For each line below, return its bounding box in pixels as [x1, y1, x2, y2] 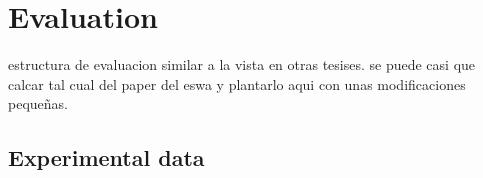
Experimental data [8, 142, 205, 173]
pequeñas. [8, 93, 68, 114]
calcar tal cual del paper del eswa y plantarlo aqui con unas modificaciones [8, 73, 466, 94]
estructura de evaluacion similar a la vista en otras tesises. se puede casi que [8, 54, 476, 75]
